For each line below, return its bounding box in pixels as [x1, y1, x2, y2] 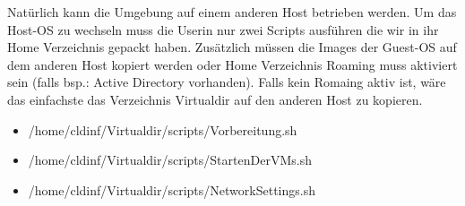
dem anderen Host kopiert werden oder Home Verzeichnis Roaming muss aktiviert [7, 55, 458, 73]
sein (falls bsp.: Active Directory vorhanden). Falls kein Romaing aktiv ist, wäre [7, 73, 446, 91]
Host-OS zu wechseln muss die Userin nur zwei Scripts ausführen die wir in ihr [7, 20, 439, 39]
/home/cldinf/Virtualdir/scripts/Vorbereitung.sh [28, 120, 297, 139]
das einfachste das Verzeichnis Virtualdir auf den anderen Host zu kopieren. [7, 90, 423, 108]
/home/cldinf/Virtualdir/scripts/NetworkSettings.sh [28, 180, 315, 199]
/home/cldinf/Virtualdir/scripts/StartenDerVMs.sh [28, 150, 312, 169]
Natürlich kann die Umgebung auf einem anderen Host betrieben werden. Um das [7, 3, 457, 21]
